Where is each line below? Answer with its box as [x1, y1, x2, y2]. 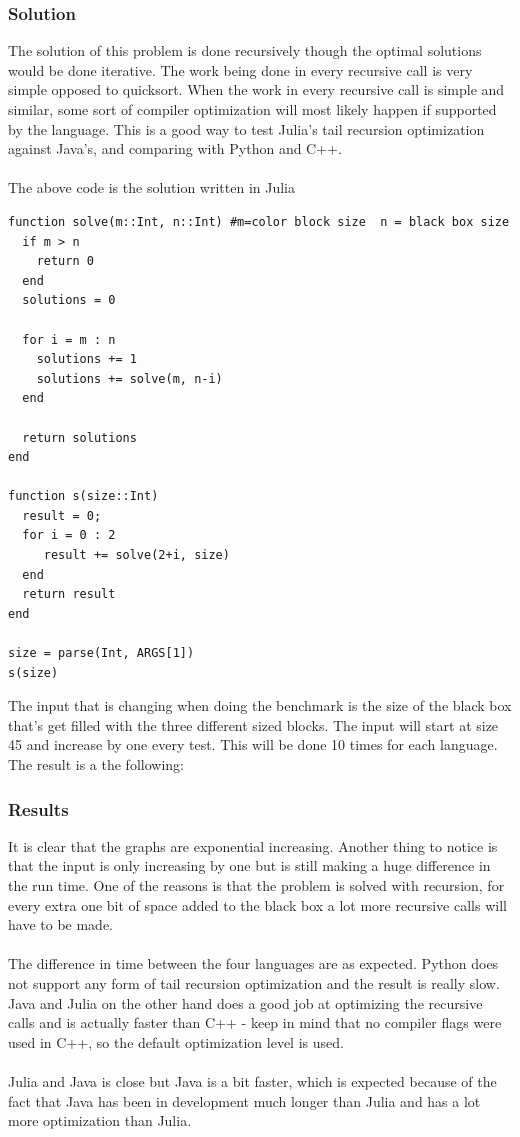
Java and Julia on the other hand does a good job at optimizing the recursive [8, 992, 483, 1013]
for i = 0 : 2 [22, 528, 116, 543]
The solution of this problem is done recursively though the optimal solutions [8, 40, 482, 61]
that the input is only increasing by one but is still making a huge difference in [8, 855, 491, 876]
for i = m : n [22, 332, 116, 347]
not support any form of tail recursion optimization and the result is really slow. [8, 972, 500, 993]
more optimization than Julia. [8, 1110, 192, 1131]
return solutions [22, 430, 137, 445]
